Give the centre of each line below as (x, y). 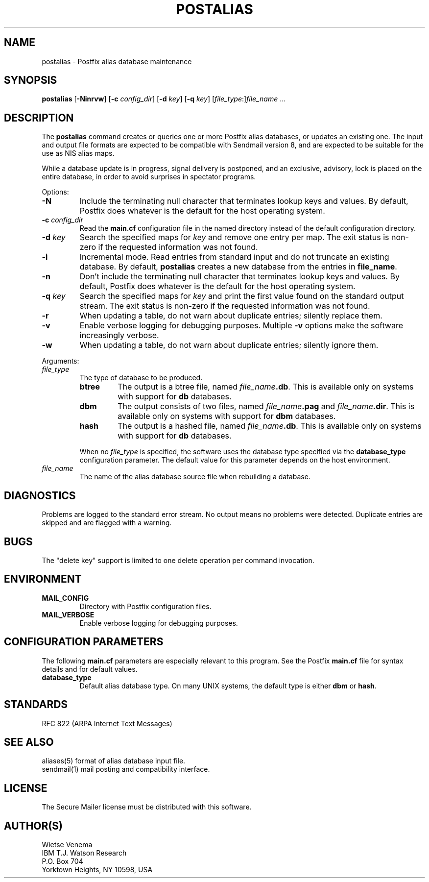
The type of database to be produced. (141, 378)
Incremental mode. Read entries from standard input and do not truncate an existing (234, 257)
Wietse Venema (67, 845)
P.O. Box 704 (62, 861)
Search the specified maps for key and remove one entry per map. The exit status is (234, 237)
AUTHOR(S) (33, 826)
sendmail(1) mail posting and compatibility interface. (126, 769)
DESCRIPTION (39, 118)
